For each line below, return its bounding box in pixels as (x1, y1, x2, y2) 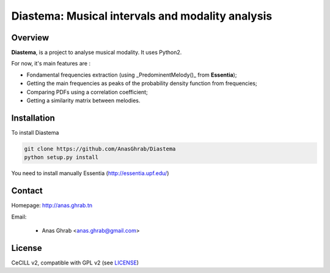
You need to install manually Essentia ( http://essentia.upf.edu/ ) (11, 170, 169, 177)
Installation (11, 113, 55, 123)
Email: (11, 213, 27, 220)
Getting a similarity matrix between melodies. (26, 97, 141, 104)
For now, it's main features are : (11, 60, 91, 67)
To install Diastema (11, 129, 59, 136)
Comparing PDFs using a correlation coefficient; (26, 88, 148, 95)
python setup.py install (24, 154, 99, 161)
